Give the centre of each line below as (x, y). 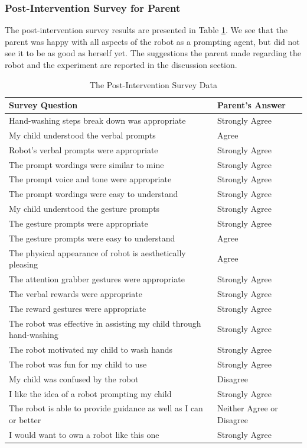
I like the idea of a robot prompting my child (90, 393)
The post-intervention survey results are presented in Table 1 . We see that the (146, 30)
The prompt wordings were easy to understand (94, 194)
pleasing (24, 264)
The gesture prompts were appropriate (79, 223)
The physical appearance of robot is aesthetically (97, 252)
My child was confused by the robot (74, 378)
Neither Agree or (248, 408)
